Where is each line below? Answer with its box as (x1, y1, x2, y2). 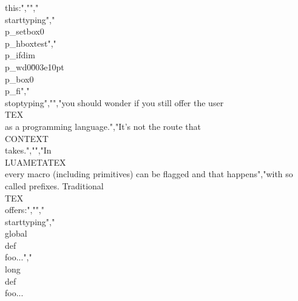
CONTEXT (5, 132, 49, 144)
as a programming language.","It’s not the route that (5, 120, 201, 132)
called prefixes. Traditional (5, 179, 104, 192)
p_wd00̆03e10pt (5, 60, 64, 73)
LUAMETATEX (5, 155, 66, 168)
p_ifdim (5, 49, 35, 61)
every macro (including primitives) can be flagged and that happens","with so (5, 167, 293, 180)
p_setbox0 (5, 25, 44, 38)
